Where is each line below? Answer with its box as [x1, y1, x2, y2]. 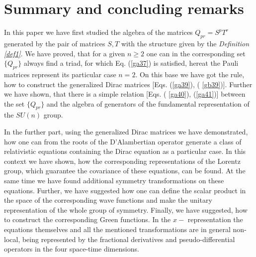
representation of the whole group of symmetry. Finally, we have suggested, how [4, 204, 248, 215]
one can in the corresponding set [146, 48, 246, 58]
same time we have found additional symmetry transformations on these [4, 175, 224, 186]
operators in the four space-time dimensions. [4, 244, 139, 254]
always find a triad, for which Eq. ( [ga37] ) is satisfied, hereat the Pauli [23, 58, 239, 68]
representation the [187, 214, 243, 225]
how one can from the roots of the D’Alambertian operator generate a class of [4, 136, 242, 146]
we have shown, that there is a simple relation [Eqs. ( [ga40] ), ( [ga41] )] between [4, 89, 246, 99]
